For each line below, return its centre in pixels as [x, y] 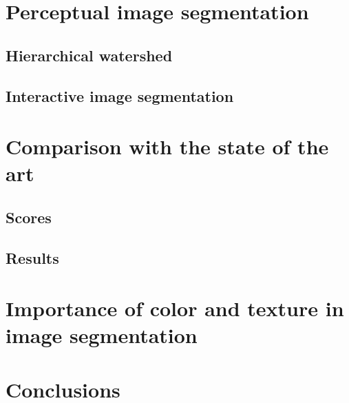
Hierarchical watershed [89, 55]
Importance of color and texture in [175, 308]
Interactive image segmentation [120, 95]
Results [32, 257]
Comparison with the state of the [167, 146]
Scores [29, 217]
